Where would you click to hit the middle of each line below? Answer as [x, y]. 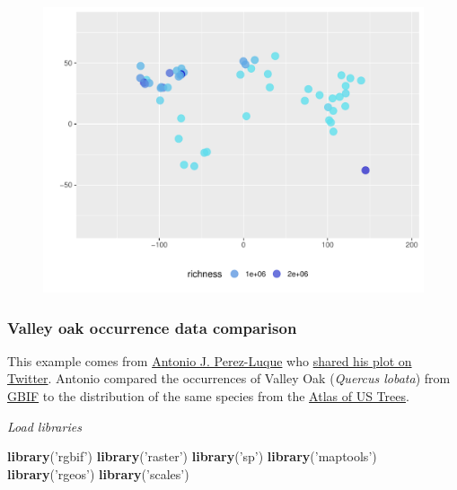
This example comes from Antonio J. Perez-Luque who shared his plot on [210, 360]
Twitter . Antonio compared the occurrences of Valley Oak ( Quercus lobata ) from [229, 378]
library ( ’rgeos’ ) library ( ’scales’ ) [98, 473]
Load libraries [44, 426]
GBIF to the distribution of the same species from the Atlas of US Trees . [208, 396]
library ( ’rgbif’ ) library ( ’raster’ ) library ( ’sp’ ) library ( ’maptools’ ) [192, 456]
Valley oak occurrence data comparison [152, 327]
